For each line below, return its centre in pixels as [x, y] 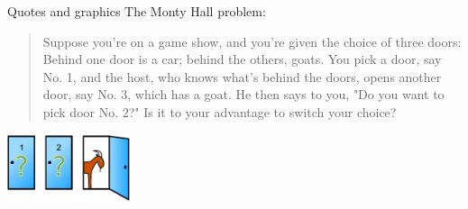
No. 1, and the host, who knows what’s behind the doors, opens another [242, 76]
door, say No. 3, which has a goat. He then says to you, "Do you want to [243, 94]
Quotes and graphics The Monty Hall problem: [137, 11]
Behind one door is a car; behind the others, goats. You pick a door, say [242, 59]
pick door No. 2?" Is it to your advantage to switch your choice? [220, 111]
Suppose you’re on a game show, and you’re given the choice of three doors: [252, 41]
